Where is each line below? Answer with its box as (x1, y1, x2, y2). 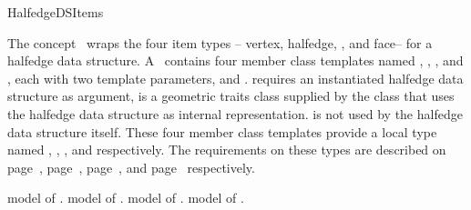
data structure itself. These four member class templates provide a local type (7, 122, 437, 141)
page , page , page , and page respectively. (7, 157, 255, 176)
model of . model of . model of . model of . (7, 188, 244, 207)
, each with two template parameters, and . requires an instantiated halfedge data (7, 68, 464, 87)
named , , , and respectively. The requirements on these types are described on (7, 140, 446, 159)
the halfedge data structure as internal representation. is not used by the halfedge (7, 104, 463, 123)
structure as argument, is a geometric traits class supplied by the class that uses (7, 86, 455, 105)
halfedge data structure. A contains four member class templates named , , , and (7, 51, 464, 70)
